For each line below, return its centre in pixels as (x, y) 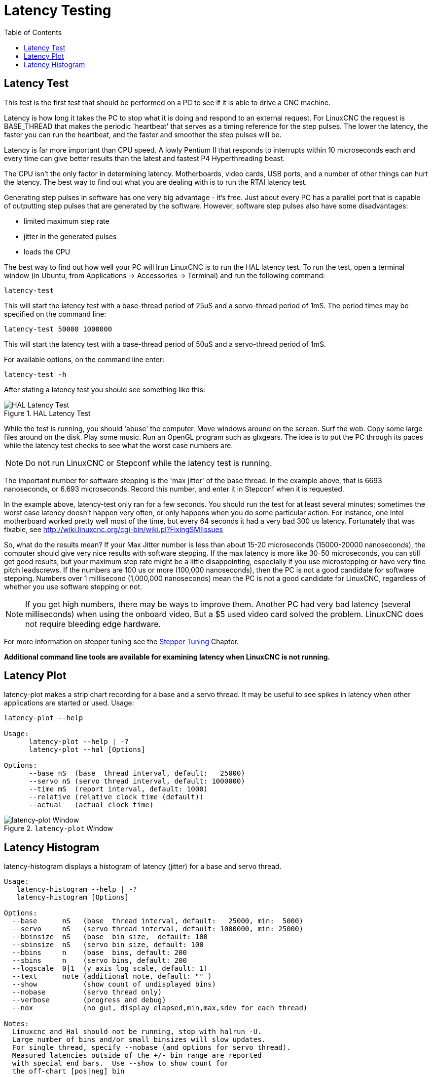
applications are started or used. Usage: (69, 703)
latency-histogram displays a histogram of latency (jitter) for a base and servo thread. (143, 867)
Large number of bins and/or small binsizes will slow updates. (139, 1040)
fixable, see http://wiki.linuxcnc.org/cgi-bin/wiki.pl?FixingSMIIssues (114, 529)
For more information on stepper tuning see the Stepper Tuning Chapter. (121, 641)
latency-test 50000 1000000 (58, 329)
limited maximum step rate (67, 221)
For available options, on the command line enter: (84, 359)
